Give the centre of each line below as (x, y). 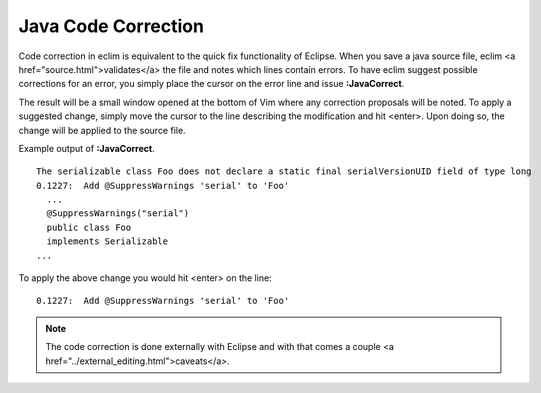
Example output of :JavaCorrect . (86, 148)
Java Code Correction (111, 26)
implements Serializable (107, 241)
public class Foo (89, 227)
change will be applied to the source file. (102, 130)
